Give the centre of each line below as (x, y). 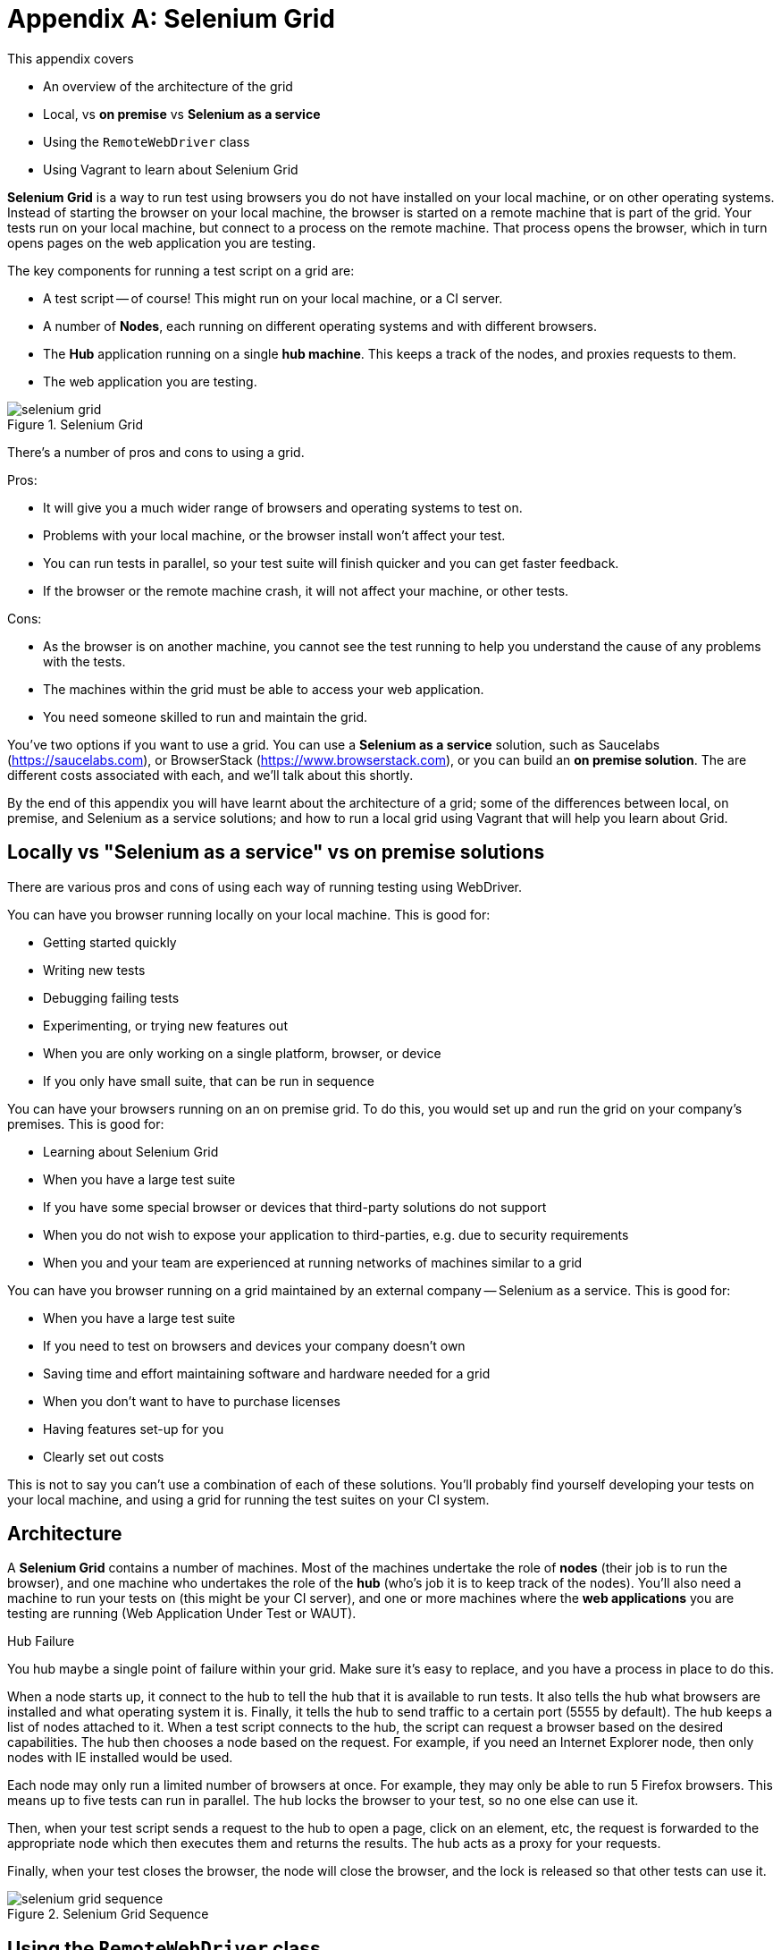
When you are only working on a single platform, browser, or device (242, 1053)
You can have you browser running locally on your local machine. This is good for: (249, 914)
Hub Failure (41, 1641)
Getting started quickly (110, 942)
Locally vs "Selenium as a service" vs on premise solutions (276, 852)
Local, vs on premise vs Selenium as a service (182, 114)
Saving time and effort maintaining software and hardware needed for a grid (267, 1373)
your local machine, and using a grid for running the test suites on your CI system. (248, 1499)
